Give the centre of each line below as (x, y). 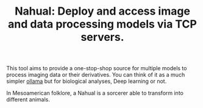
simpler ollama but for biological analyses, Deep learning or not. (87, 81)
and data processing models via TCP (102, 24)
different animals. (28, 99)
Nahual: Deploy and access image (102, 11)
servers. (102, 37)
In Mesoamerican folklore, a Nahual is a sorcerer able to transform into (95, 93)
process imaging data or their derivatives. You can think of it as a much (96, 75)
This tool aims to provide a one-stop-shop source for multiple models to (97, 68)
